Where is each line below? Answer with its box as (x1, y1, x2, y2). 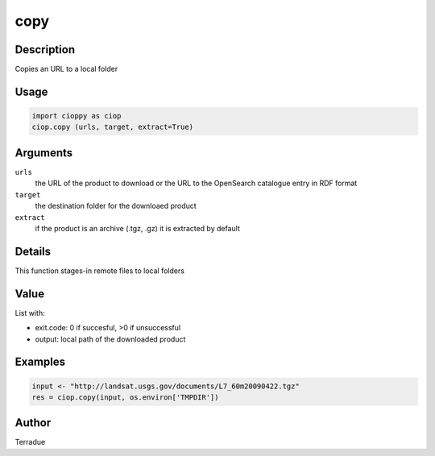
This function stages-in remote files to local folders (14, 266, 185, 276)
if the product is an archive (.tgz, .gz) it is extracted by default (35, 223, 241, 233)
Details (14, 244, 52, 258)
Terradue (14, 437, 46, 447)
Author (14, 416, 52, 430)
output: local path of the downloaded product (35, 334, 186, 344)
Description (14, 43, 76, 56)
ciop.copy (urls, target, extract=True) (31, 122, 193, 132)
